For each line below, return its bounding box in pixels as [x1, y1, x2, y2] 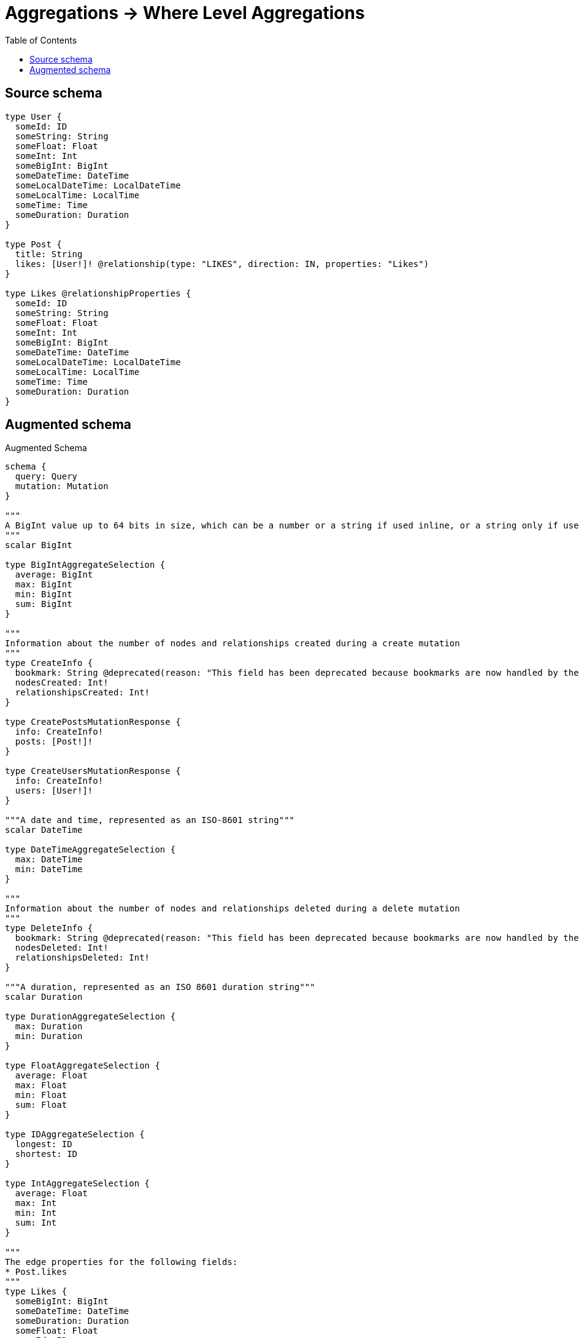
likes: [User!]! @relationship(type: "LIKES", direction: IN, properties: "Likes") [15, 258, 429, 269]
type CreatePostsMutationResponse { [5, 717, 181, 727]
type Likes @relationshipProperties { [5, 288, 191, 298]
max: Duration [15, 1021, 83, 1032]
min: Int [15, 1208, 57, 1218]
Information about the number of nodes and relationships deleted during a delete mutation [5, 903, 460, 914]
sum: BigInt [15, 599, 72, 609]
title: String [15, 249, 83, 259]
